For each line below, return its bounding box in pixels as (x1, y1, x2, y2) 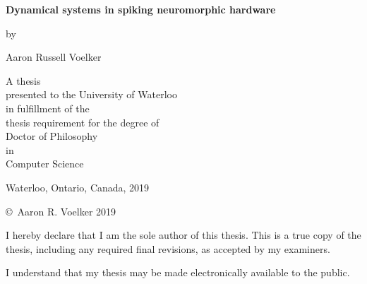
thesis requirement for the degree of (6, 114, 160, 129)
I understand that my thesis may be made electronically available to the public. (6, 265, 350, 280)
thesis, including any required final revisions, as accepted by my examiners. (6, 241, 330, 256)
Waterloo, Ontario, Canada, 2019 (6, 179, 150, 194)
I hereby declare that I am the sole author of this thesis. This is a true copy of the (6, 227, 361, 242)
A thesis (6, 73, 41, 88)
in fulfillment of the (6, 100, 90, 115)
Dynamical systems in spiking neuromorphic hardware (6, 2, 276, 16)
